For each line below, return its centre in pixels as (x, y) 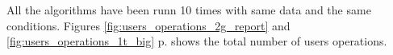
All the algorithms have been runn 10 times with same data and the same (189, 10)
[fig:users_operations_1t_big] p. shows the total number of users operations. (197, 41)
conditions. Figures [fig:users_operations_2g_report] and (148, 25)
